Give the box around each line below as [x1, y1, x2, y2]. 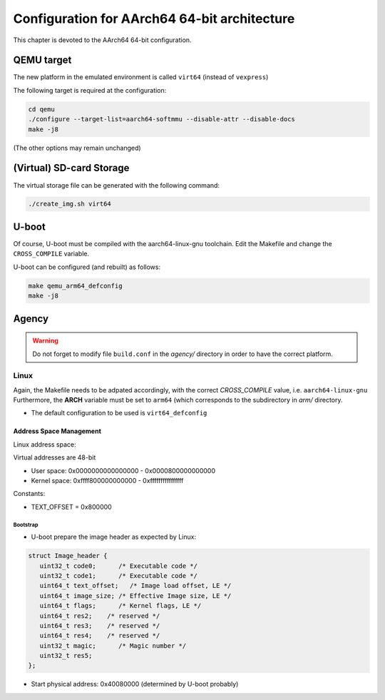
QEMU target [13, 54, 72, 66]
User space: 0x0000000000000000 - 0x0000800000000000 [31, 466, 215, 475]
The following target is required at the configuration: [13, 86, 167, 94]
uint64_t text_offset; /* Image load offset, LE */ [39, 582, 232, 590]
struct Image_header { [28, 552, 108, 560]
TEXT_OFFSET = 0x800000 [31, 502, 112, 511]
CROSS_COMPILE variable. [13, 250, 89, 258]
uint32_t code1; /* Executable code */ [39, 572, 197, 579]
